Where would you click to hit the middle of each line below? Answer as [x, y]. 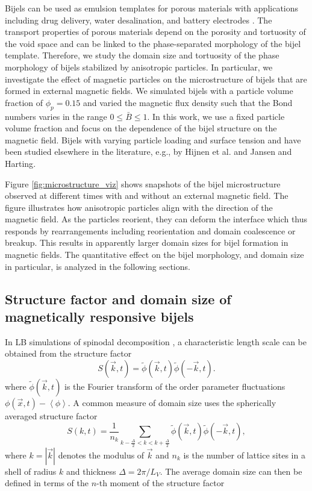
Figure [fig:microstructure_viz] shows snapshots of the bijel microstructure [143, 183]
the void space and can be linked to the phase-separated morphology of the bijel [153, 43]
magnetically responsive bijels [99, 317]
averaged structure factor [51, 416]
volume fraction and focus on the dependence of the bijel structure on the [141, 128]
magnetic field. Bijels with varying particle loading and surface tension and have [153, 139]
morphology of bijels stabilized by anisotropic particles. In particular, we [139, 67]
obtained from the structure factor [68, 353]
